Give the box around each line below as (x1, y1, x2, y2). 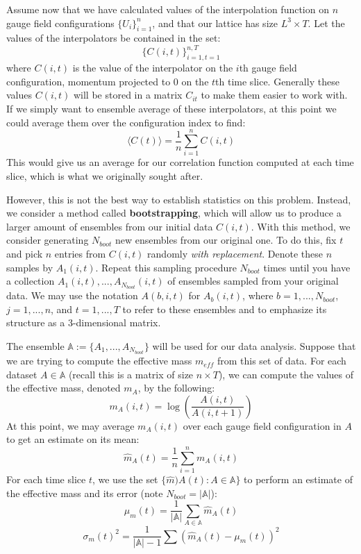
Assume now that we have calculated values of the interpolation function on (6, 2, 329, 16)
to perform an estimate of (244, 472, 353, 487)
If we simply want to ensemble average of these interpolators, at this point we (6, 101, 337, 116)
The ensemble (6, 339, 65, 353)
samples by (6, 260, 53, 274)
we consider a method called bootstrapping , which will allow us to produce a (6, 205, 342, 220)
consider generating (6, 233, 89, 247)
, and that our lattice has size (152, 15, 278, 30)
